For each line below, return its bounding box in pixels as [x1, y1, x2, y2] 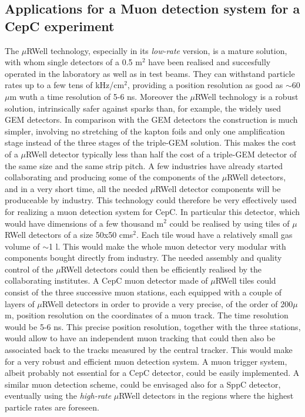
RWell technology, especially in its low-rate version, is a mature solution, [26, 44, 287, 56]
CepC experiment [5, 16, 115, 35]
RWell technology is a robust [195, 90, 299, 102]
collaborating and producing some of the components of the [5, 171, 220, 183]
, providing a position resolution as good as [127, 79, 283, 91]
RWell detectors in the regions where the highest [119, 389, 294, 402]
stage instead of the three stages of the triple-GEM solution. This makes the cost [5, 136, 296, 149]
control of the [5, 263, 53, 275]
